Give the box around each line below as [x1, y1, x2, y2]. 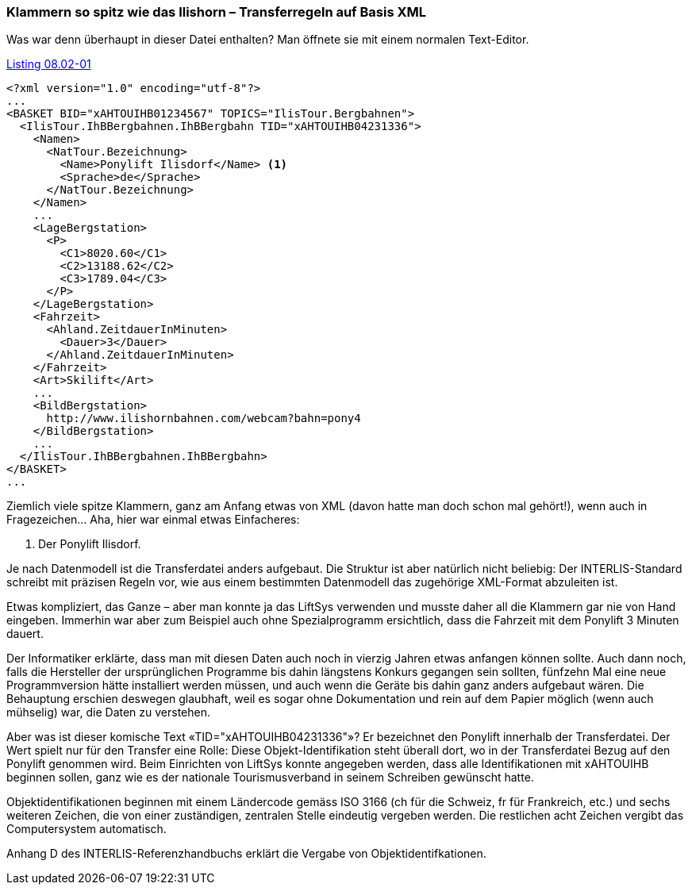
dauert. [6, 627, 44, 641]
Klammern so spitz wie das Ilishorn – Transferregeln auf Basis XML [6, 4, 427, 20]
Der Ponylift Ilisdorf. [38, 537, 141, 551]
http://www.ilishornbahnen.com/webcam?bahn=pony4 [46, 412, 361, 425]
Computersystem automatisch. [6, 822, 167, 836]
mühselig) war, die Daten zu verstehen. [6, 705, 211, 720]
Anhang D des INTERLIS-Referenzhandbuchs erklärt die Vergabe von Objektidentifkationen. [6, 847, 486, 861]
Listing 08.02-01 [6, 57, 91, 71]
